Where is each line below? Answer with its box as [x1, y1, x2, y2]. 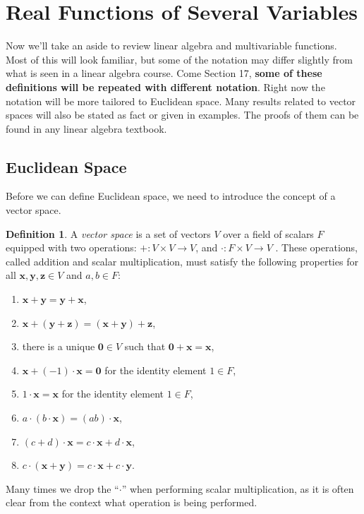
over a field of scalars [223, 226, 314, 241]
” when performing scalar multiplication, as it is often [121, 481, 354, 496]
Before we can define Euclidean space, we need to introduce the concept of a [6, 189, 336, 203]
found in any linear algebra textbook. [6, 121, 167, 136]
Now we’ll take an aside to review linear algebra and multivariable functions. [6, 38, 337, 53]
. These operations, [275, 240, 358, 255]
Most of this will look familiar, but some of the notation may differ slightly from [6, 52, 353, 66]
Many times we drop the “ [6, 481, 119, 496]
